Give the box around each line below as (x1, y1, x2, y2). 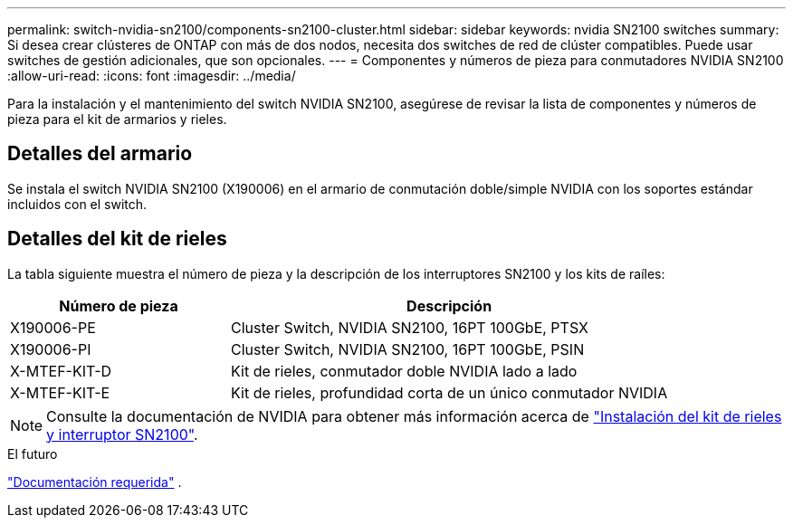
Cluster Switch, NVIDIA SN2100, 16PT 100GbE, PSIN (231, 339, 585, 358)
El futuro (7, 445, 58, 462)
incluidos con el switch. (7, 196, 148, 212)
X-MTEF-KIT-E (10, 383, 110, 402)
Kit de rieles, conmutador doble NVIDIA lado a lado (231, 361, 578, 380)
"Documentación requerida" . (7, 473, 182, 490)
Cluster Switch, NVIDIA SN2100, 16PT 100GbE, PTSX (231, 318, 588, 337)
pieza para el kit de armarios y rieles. (7, 111, 227, 127)
